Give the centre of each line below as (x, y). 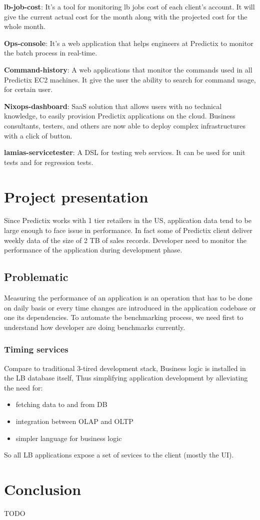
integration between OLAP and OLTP (74, 421)
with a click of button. (38, 135)
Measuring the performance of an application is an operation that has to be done (128, 298)
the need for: (23, 387)
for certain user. (28, 89)
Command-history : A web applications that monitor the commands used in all (128, 69)
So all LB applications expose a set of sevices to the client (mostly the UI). (119, 455)
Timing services (36, 349)
